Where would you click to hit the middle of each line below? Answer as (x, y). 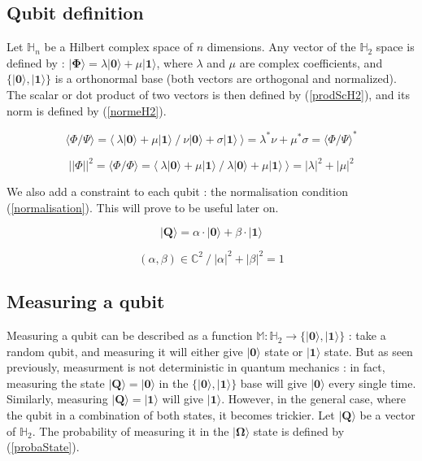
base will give (274, 383)
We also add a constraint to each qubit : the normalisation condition (177, 191)
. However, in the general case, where (314, 399)
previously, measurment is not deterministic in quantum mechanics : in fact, (196, 367)
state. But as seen (369, 351)
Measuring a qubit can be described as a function (130, 335)
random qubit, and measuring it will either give (125, 351)
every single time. (372, 383)
